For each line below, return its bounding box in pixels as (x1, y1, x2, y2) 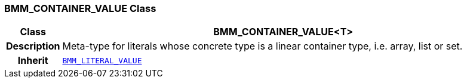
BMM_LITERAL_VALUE (62, 56, 142, 65)
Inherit (17, 54, 48, 67)
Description (6, 40, 60, 53)
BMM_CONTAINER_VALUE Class (4, 2, 156, 14)
